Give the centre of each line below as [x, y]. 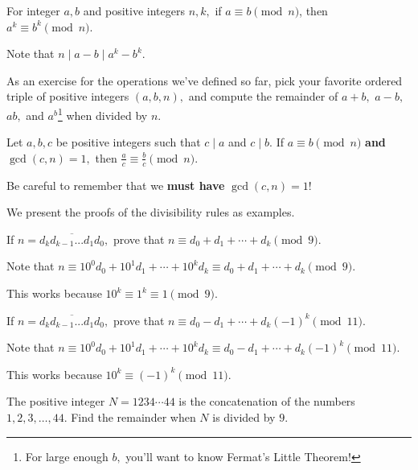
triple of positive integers [68, 96]
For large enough [67, 456]
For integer [33, 10]
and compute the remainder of [263, 96]
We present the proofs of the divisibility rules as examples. [151, 212]
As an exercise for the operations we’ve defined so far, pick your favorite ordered [205, 80]
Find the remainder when [133, 416]
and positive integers [134, 10]
